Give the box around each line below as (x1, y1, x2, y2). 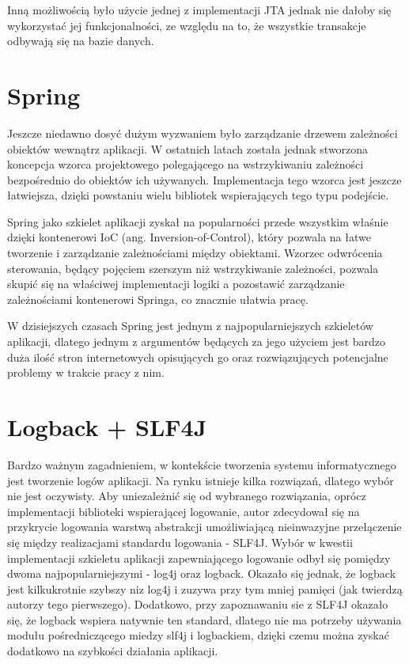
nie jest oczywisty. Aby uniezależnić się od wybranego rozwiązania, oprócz (7, 488, 366, 504)
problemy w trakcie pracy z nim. (7, 364, 165, 381)
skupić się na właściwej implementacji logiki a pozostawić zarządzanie (7, 275, 345, 292)
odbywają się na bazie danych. (7, 32, 154, 49)
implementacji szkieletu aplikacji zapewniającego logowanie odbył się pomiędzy (7, 549, 391, 566)
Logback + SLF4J (7, 411, 207, 442)
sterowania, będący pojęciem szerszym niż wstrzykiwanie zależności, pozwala (7, 260, 379, 276)
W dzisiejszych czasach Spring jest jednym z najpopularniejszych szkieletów (7, 317, 373, 334)
